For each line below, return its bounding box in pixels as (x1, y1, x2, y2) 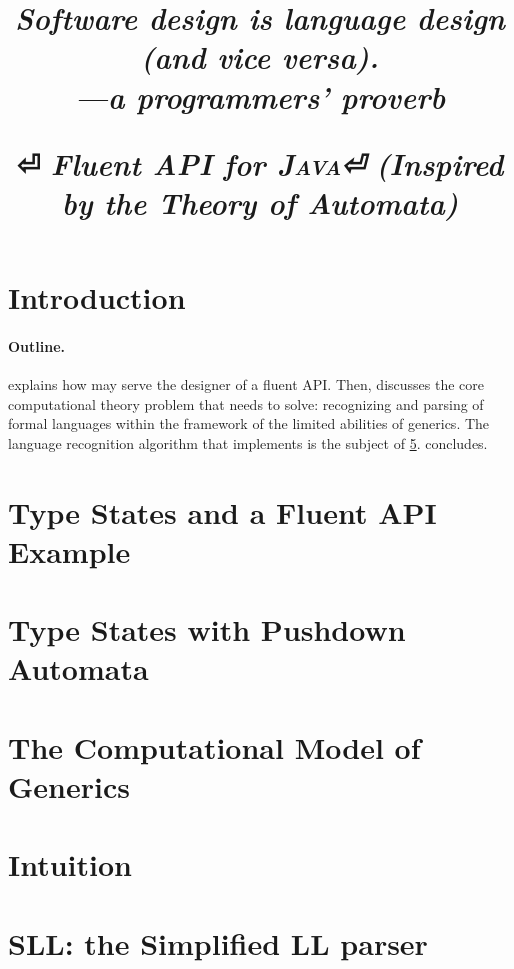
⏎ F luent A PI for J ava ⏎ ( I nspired (16, 142, 504, 184)
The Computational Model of (8, 726, 421, 767)
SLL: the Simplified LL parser (8, 922, 428, 963)
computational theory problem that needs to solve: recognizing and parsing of (8, 393, 484, 414)
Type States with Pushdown (8, 609, 406, 650)
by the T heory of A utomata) (61, 181, 459, 223)
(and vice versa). (141, 36, 379, 78)
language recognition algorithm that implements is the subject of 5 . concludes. (8, 432, 488, 453)
